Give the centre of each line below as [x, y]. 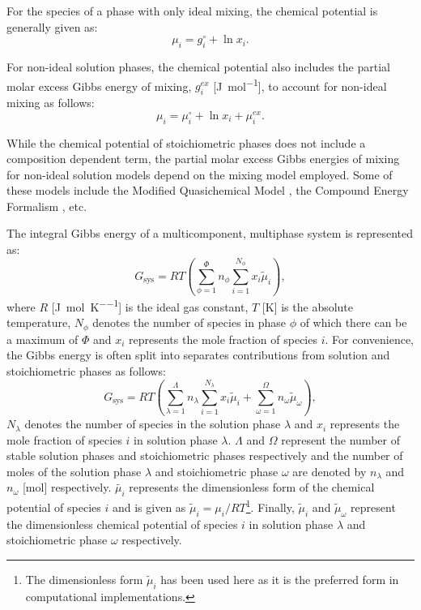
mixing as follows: [51, 103]
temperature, [39, 322]
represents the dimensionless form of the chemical [252, 487]
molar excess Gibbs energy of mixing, [99, 86]
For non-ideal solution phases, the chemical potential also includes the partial [198, 66]
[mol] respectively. [67, 487]
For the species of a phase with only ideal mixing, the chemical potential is [192, 11]
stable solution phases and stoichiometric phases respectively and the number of [205, 455]
